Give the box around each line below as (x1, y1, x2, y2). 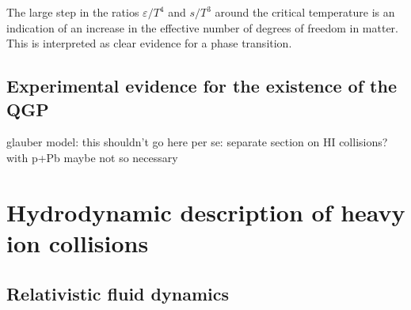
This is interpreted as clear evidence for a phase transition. (6, 35, 292, 51)
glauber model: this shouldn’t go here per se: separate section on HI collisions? (6, 134, 388, 150)
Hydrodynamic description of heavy (6, 195, 405, 228)
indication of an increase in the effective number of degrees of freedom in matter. (6, 19, 398, 36)
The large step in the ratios (6, 4, 139, 20)
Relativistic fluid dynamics (6, 281, 229, 305)
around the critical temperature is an (215, 4, 395, 20)
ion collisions (6, 226, 149, 259)
